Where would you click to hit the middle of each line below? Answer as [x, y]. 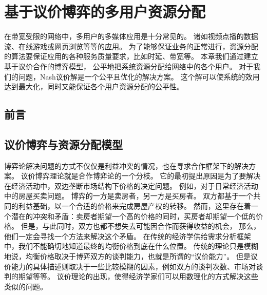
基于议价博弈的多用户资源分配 [105, 12]
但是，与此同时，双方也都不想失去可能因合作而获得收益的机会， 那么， [141, 226]
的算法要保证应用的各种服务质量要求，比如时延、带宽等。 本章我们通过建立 [131, 56]
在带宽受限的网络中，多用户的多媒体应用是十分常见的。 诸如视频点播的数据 [131, 36]
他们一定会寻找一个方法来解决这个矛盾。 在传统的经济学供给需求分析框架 [128, 236]
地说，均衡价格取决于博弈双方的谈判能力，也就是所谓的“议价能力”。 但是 [127, 256]
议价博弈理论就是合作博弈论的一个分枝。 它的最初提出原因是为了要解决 [141, 176]
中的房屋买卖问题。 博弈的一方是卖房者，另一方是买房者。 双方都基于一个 [129, 196]
